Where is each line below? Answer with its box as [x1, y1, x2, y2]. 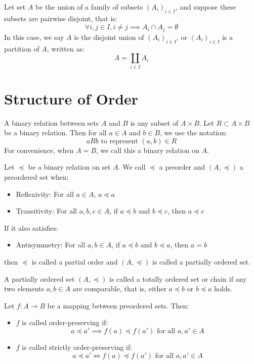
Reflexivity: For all [16, 188, 74, 199]
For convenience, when [4, 144, 74, 155]
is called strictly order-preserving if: [22, 342, 133, 352]
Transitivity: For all [16, 205, 77, 216]
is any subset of [130, 117, 179, 128]
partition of [4, 43, 39, 54]
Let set [4, 2, 26, 12]
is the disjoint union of [74, 31, 144, 42]
